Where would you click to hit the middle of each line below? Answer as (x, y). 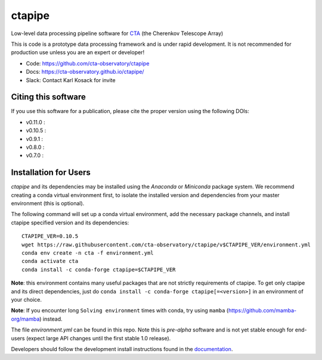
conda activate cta (50, 261)
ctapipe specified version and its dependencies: (70, 223)
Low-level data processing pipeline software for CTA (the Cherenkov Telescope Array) (117, 33)
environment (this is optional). (48, 204)
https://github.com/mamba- (262, 311)
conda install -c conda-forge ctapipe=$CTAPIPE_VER (99, 270)
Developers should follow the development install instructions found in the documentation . (122, 349)
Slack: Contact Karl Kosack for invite (71, 80)
